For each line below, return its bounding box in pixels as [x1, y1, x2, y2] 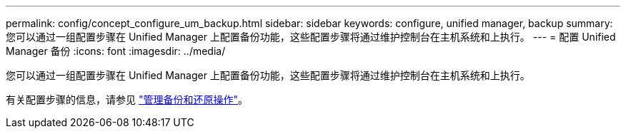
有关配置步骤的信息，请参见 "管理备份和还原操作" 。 [6, 93, 248, 105]
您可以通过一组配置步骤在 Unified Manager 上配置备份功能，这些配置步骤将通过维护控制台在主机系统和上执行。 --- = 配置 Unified [6, 31, 616, 43]
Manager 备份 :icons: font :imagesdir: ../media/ [6, 45, 226, 57]
